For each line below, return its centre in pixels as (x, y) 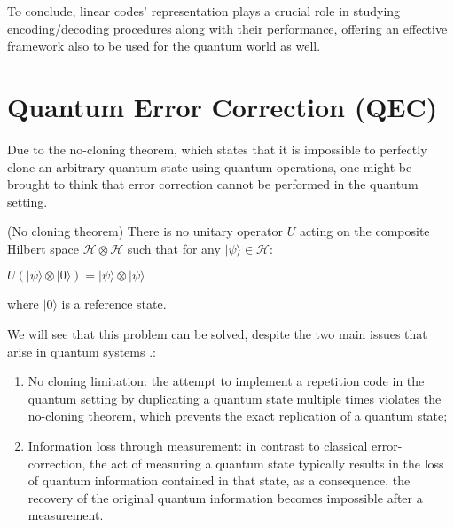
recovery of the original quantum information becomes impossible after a (225, 497)
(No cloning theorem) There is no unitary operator (145, 231)
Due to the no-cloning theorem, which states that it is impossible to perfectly (217, 149)
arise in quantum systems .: (82, 351)
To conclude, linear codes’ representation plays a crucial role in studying (204, 11)
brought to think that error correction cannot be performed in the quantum (213, 184)
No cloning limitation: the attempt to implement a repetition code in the (226, 381)
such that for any (174, 248)
